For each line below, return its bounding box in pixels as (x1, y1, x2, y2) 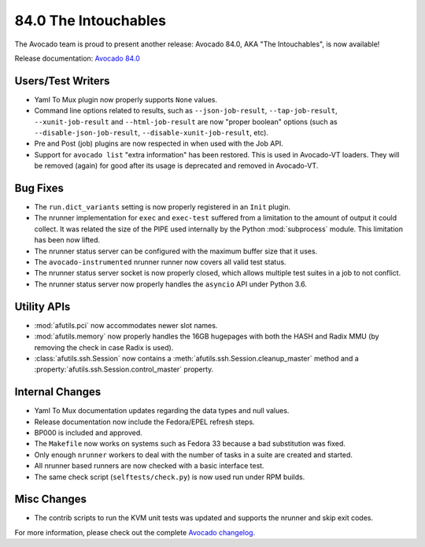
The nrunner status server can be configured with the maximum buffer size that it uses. (34, 246, 318, 256)
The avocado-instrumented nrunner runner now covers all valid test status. (34, 257, 286, 267)
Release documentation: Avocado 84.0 (14, 54, 141, 63)
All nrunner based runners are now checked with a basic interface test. (34, 461, 264, 471)
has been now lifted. (34, 235, 101, 245)
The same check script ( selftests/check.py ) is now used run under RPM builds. (34, 472, 305, 482)
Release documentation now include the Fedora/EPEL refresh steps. (34, 417, 255, 427)
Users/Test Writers (14, 74, 110, 87)
